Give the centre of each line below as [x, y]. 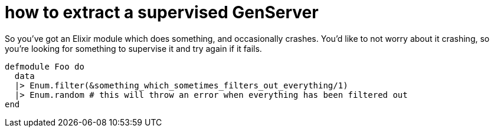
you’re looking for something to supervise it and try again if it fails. [133, 48]
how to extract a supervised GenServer [162, 12]
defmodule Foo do [45, 66]
